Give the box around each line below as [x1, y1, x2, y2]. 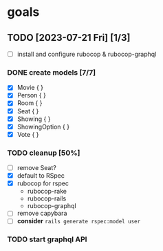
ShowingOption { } [17, 122, 70, 131]
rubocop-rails [27, 194, 67, 203]
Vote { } [17, 130, 39, 138]
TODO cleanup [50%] [7, 148, 80, 158]
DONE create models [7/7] [7, 67, 96, 77]
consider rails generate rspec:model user [17, 217, 141, 225]
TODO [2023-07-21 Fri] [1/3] [7, 32, 131, 44]
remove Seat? [17, 164, 56, 172]
